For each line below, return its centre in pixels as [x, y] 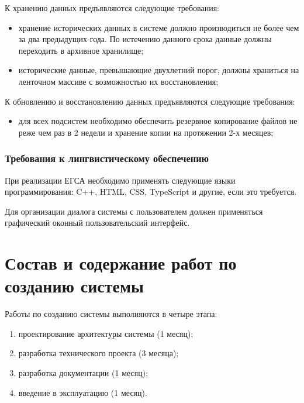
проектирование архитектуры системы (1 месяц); [106, 333]
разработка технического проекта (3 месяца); [99, 353]
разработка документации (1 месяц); [83, 373]
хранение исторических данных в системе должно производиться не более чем [159, 27]
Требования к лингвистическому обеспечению [107, 158]
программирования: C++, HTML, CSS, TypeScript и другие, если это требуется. [151, 192]
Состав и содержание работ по [121, 263]
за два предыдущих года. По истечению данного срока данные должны [145, 39]
